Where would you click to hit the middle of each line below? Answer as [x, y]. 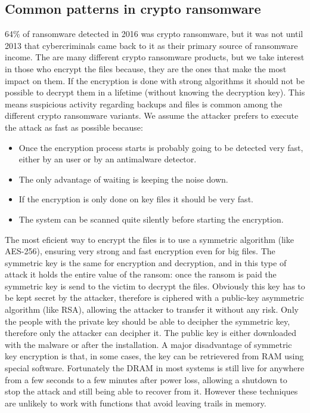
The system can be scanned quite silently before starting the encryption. [151, 219]
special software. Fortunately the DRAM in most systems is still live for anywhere [155, 368]
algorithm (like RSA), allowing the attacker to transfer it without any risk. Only [152, 309]
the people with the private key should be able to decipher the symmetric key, [148, 321]
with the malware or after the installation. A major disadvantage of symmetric [148, 344]
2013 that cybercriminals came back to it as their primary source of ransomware [151, 45]
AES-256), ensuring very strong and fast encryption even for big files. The [140, 251]
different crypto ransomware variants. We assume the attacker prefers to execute [152, 115]
